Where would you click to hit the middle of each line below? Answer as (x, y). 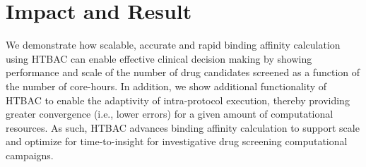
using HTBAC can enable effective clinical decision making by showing (159, 58)
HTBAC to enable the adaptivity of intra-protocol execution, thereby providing (178, 100)
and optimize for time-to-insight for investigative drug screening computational (177, 141)
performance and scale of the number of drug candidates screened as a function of (183, 72)
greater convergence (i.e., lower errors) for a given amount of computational (170, 114)
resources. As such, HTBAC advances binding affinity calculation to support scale (183, 127)
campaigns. (30, 155)
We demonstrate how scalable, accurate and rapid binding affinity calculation (173, 45)
